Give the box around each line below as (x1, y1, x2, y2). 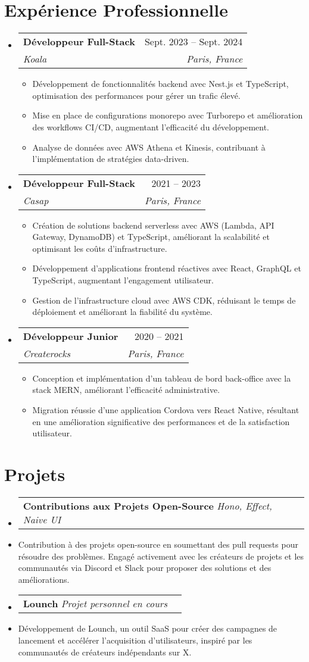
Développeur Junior (23, 329, 118, 343)
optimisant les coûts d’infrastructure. (32, 242, 167, 254)
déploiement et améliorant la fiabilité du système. (32, 305, 213, 318)
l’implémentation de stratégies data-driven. (32, 152, 189, 165)
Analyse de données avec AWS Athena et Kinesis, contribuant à (32, 140, 266, 153)
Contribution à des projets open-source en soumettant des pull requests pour (18, 538, 298, 550)
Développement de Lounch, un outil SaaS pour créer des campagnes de (18, 622, 277, 635)
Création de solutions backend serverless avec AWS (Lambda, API (32, 218, 274, 231)
